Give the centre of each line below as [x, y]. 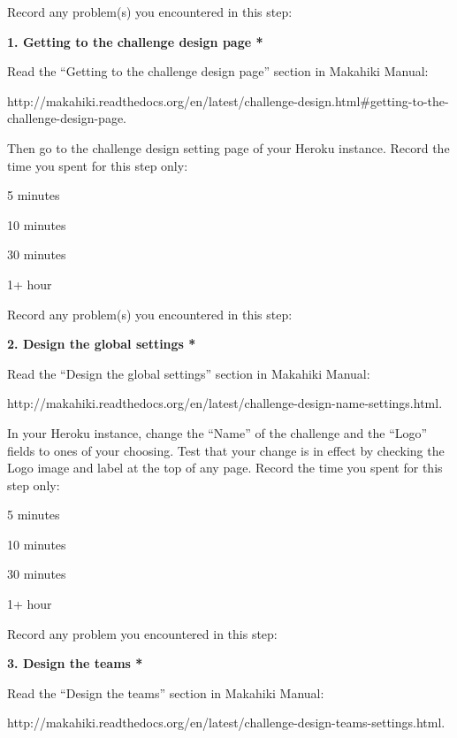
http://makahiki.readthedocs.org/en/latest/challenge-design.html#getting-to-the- [228, 100]
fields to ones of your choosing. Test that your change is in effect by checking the [226, 450]
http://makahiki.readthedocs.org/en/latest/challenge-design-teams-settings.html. [226, 723]
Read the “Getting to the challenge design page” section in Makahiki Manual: [218, 71]
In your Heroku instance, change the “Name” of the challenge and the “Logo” [217, 432]
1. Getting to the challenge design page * [135, 41]
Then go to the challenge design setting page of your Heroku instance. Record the [228, 147]
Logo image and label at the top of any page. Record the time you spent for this [225, 468]
